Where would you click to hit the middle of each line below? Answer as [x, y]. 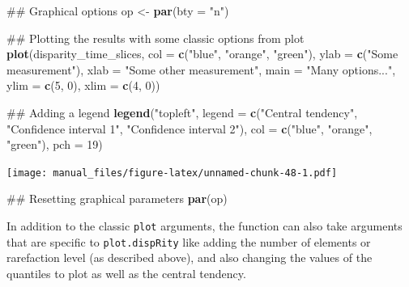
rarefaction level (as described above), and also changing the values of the [190, 257]
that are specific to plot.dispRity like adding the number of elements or [189, 241]
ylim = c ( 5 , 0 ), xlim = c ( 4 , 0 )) [83, 85]
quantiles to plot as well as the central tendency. [126, 273]
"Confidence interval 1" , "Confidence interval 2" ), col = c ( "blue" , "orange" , [190, 128]
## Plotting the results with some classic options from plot [156, 38]
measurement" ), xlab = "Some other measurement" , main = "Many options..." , [201, 69]
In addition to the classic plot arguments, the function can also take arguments [204, 226]
